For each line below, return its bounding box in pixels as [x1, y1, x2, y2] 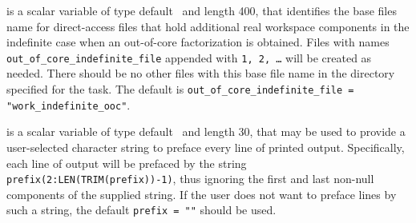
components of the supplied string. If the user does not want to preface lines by [6, 185, 397, 202]
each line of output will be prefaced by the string [6, 154, 247, 171]
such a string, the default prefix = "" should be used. [6, 201, 277, 218]
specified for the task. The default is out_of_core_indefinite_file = [6, 81, 354, 98]
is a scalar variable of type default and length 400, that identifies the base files [6, 2, 397, 18]
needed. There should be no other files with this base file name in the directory [6, 65, 395, 82]
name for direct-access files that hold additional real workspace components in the [6, 18, 410, 34]
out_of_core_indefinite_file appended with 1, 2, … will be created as [6, 49, 372, 66]
